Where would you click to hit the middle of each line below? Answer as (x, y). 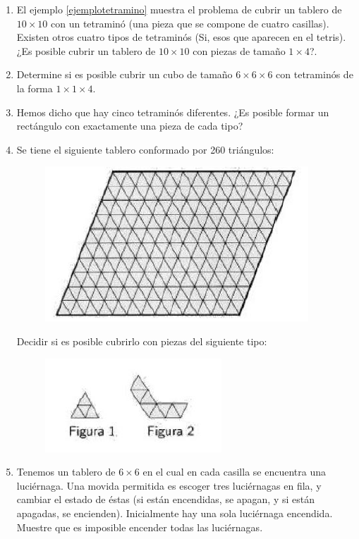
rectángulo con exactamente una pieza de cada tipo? (130, 126)
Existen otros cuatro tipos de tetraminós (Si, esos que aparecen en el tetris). (181, 37)
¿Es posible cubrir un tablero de (86, 50)
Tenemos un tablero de (66, 472)
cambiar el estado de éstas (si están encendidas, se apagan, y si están (166, 499)
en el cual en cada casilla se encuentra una (234, 472)
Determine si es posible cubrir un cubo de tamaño (124, 74)
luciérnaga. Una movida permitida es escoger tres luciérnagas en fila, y (169, 485)
